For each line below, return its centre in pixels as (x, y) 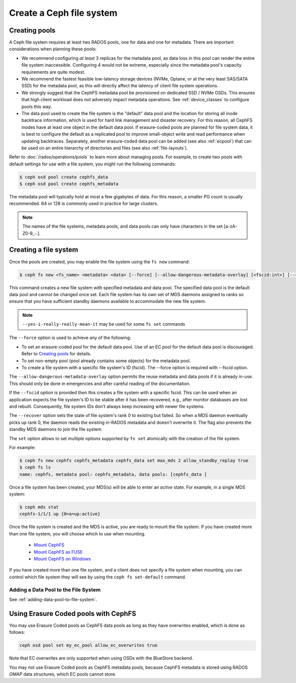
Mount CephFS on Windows (62, 559)
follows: (17, 632)
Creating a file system (44, 250)
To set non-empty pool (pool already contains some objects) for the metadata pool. (106, 361)
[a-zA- (230, 227)
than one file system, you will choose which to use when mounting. (77, 533)
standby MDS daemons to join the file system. (56, 429)
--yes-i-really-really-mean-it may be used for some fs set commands (104, 324)
